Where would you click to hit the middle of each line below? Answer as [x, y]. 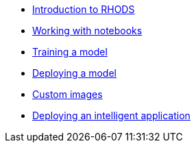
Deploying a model [74, 73]
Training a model [70, 52]
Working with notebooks [87, 30]
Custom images [68, 94]
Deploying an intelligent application [111, 115]
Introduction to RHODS [84, 9]
